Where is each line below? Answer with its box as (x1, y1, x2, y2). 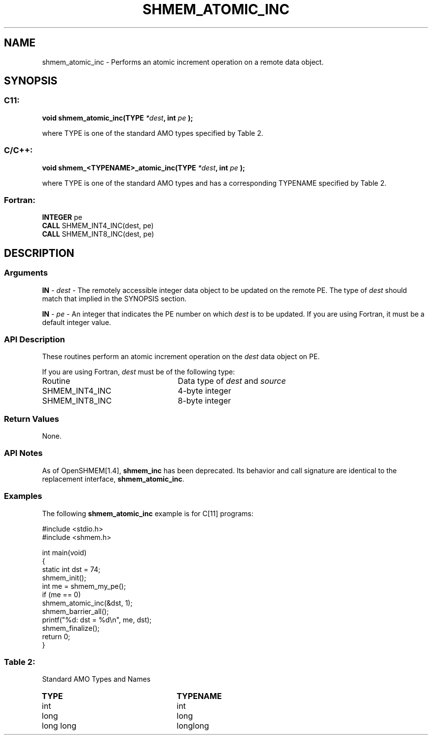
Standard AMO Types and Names (42, 675, 151, 684)
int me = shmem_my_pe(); (42, 581, 126, 590)
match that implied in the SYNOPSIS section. (42, 294, 187, 303)
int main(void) (42, 548, 87, 557)
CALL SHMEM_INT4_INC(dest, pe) (42, 221, 154, 230)
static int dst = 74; (42, 565, 101, 574)
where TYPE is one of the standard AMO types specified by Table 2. (42, 128, 263, 137)
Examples (4, 491, 42, 501)
